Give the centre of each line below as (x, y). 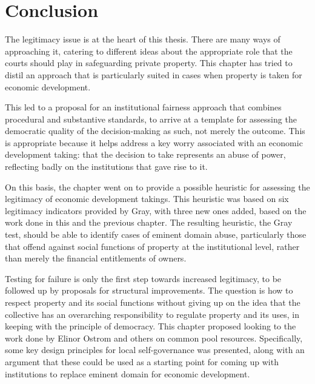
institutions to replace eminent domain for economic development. (128, 373)
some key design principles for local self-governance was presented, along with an (155, 350)
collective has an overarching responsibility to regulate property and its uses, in (152, 314)
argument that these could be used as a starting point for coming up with (142, 361)
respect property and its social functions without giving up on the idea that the (153, 302)
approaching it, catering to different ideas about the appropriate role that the (149, 51)
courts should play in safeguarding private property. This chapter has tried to (149, 63)
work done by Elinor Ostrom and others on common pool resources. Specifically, (154, 338)
